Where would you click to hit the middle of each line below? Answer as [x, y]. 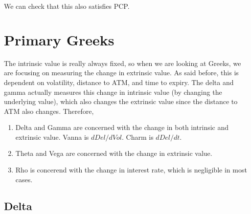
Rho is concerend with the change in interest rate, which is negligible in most [131, 170]
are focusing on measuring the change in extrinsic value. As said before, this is [121, 73]
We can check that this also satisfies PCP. [67, 6]
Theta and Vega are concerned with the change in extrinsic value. [114, 153]
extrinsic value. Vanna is [52, 137]
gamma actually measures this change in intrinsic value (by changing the [113, 92]
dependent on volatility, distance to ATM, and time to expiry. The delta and [119, 82]
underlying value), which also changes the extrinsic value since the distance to [121, 101]
